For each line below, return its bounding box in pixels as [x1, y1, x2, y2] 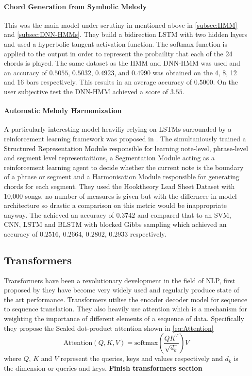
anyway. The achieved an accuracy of [4, 209, 114, 220]
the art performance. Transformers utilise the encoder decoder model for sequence [4, 294, 248, 304]
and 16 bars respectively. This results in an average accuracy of [4, 77, 192, 87]
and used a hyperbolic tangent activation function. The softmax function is [4, 38, 227, 49]
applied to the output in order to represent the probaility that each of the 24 [4, 48, 233, 58]
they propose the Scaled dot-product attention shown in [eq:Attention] [4, 323, 214, 333]
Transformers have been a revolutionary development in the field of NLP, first [4, 275, 235, 285]
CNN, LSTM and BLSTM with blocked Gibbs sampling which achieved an [4, 219, 227, 229]
